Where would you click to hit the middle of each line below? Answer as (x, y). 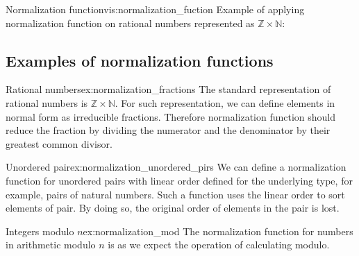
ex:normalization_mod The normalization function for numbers (218, 231)
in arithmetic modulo (51, 245)
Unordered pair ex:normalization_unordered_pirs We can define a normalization (176, 167)
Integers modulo (40, 231)
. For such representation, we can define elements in (225, 102)
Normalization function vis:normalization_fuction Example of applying (155, 9)
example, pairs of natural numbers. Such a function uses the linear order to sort (175, 194)
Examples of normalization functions (140, 60)
